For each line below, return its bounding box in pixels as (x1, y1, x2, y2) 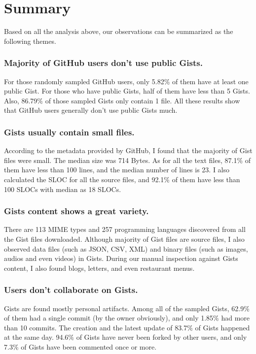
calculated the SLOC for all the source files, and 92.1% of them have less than (4, 174, 240, 184)
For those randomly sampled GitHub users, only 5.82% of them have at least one (4, 76, 249, 86)
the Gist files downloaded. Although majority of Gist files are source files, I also (4, 233, 245, 244)
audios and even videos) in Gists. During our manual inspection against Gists (4, 253, 238, 263)
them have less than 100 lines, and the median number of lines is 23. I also (4, 164, 230, 175)
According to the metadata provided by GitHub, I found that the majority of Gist (4, 145, 253, 156)
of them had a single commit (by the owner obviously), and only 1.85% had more (4, 313, 250, 323)
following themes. (4, 35, 56, 46)
